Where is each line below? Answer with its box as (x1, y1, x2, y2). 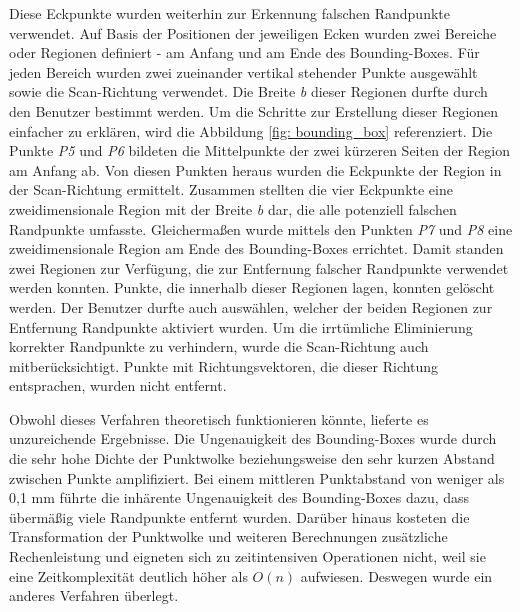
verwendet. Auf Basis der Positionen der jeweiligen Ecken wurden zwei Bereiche (9, 22, 497, 43)
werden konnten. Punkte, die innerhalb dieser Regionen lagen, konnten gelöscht (9, 277, 495, 298)
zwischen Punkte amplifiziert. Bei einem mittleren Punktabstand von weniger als (9, 467, 505, 488)
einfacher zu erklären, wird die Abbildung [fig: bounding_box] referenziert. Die (9, 120, 493, 141)
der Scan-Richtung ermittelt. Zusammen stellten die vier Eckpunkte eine (9, 179, 453, 200)
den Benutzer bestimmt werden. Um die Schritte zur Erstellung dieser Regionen (9, 100, 499, 121)
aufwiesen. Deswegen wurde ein (300, 565, 493, 586)
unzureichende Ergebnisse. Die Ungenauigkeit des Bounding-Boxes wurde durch (9, 428, 497, 449)
